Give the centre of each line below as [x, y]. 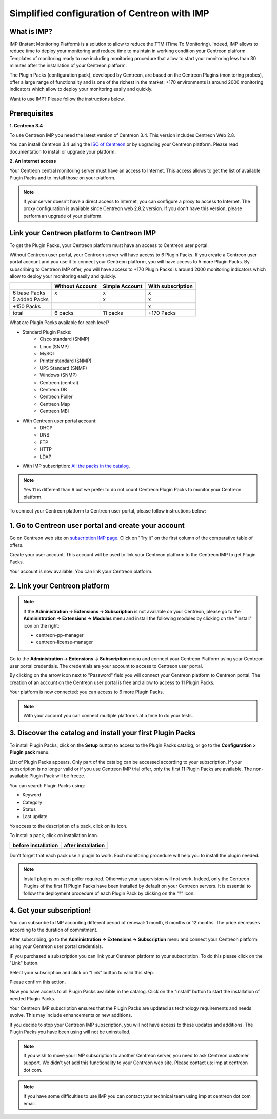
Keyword [32, 795]
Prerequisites [31, 113]
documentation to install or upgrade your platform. [63, 151]
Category [32, 802]
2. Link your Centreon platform [60, 586]
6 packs [64, 313]
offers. [16, 545]
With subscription [171, 286]
